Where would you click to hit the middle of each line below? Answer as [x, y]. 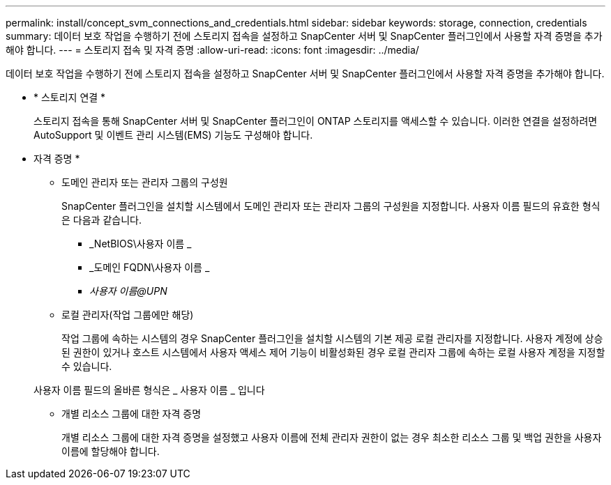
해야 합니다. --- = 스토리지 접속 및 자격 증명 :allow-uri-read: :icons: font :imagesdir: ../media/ [212, 50]
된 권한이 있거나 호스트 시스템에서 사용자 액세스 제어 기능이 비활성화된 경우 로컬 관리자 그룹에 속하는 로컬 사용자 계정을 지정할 [333, 352]
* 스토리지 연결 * [70, 97]
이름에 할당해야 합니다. [111, 451]
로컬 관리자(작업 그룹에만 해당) [128, 315]
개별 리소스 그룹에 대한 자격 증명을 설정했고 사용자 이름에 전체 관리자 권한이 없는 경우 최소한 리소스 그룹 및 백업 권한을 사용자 [332, 437]
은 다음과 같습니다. [101, 220]
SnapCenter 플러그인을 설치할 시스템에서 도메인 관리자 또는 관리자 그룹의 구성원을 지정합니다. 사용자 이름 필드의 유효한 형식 [331, 206]
